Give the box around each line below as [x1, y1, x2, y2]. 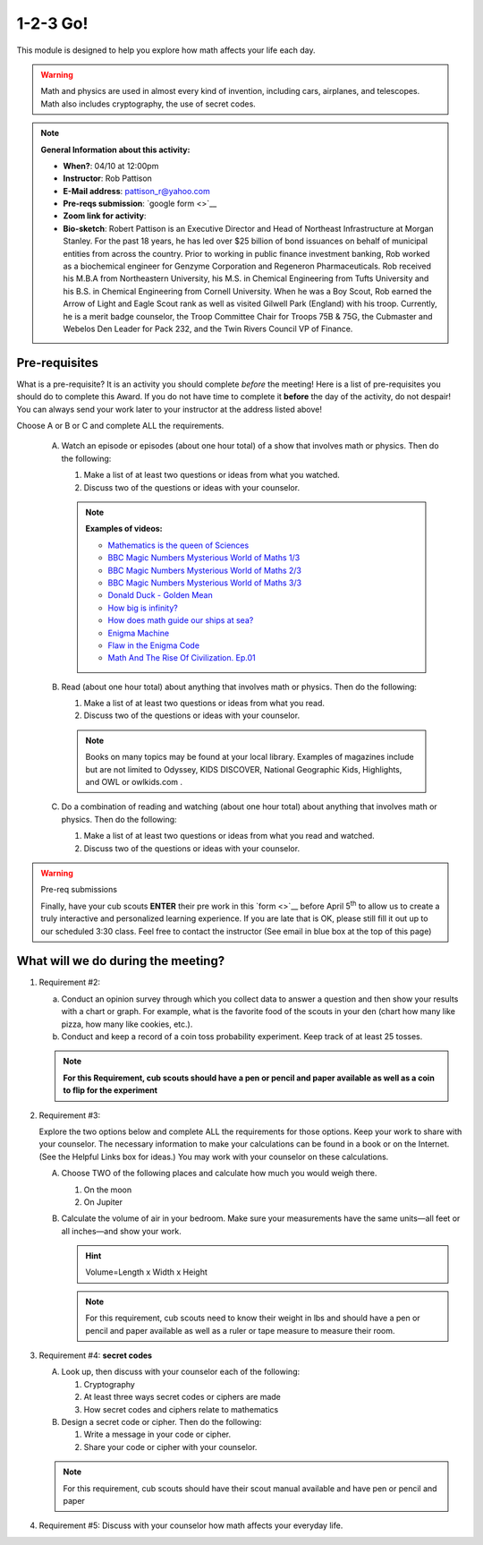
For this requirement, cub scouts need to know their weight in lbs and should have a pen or [85, 1312, 420, 1324]
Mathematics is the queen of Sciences [107, 540, 250, 551]
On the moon [83, 1184, 132, 1195]
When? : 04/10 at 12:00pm [63, 160, 159, 171]
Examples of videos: [85, 524, 163, 534]
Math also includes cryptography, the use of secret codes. [40, 98, 257, 109]
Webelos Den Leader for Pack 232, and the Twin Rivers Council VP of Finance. [63, 323, 353, 334]
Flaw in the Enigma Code [107, 640, 200, 651]
